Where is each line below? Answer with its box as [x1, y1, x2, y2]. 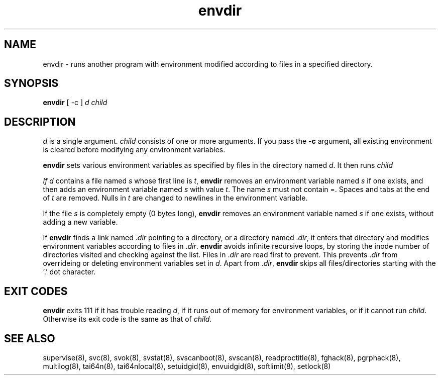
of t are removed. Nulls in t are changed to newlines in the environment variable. [43, 194, 308, 203]
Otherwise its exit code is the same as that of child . [43, 315, 212, 324]
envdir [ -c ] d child [43, 98, 107, 107]
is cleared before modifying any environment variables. [43, 145, 226, 154]
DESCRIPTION [4, 115, 76, 128]
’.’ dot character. [43, 267, 96, 276]
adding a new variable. [43, 218, 118, 227]
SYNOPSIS [4, 77, 59, 90]
